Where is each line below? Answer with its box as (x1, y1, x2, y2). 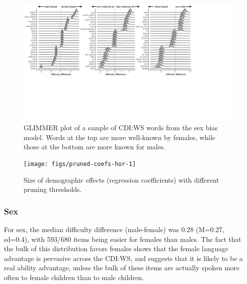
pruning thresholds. (24, 184, 82, 194)
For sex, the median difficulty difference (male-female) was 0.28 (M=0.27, (4, 224, 224, 234)
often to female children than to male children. (4, 272, 144, 282)
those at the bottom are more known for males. (24, 142, 166, 152)
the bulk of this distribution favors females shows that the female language (4, 243, 228, 254)
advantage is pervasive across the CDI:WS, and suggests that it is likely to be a (4, 253, 243, 263)
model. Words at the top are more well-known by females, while (24, 132, 216, 142)
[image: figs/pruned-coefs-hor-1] (24, 160, 136, 167)
